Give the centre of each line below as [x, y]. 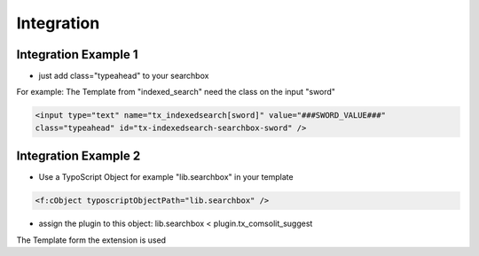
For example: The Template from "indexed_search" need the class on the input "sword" [176, 92]
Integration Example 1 [77, 54]
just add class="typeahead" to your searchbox [124, 76]
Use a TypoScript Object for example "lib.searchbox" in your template [166, 177]
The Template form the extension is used [91, 240]
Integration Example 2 [79, 156]
